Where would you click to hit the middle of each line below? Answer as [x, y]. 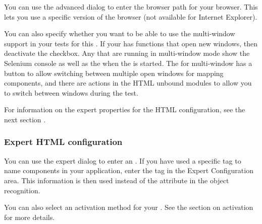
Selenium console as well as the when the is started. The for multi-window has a [128, 63]
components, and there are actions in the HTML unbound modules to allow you [128, 83]
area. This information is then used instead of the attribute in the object [117, 180]
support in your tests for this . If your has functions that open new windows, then [131, 43]
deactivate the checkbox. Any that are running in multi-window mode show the [127, 53]
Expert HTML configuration [63, 142]
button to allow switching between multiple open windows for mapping [114, 73]
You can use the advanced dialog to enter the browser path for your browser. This [131, 7]
